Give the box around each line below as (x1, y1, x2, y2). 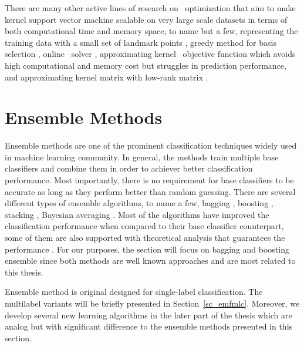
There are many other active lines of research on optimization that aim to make (5, 2, 296, 14)
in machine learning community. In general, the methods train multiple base (5, 150, 279, 163)
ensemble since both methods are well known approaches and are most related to (5, 254, 296, 267)
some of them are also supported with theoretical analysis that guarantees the (5, 231, 285, 244)
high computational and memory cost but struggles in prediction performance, (5, 59, 286, 71)
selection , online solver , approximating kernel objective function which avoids (5, 48, 296, 60)
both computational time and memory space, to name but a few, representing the (5, 25, 298, 37)
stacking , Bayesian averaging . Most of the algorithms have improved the (5, 208, 269, 220)
